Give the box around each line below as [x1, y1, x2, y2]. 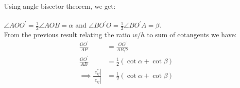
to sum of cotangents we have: [147, 29, 237, 40]
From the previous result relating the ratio [4, 29, 130, 40]
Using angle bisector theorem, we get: [4, 1, 116, 11]
